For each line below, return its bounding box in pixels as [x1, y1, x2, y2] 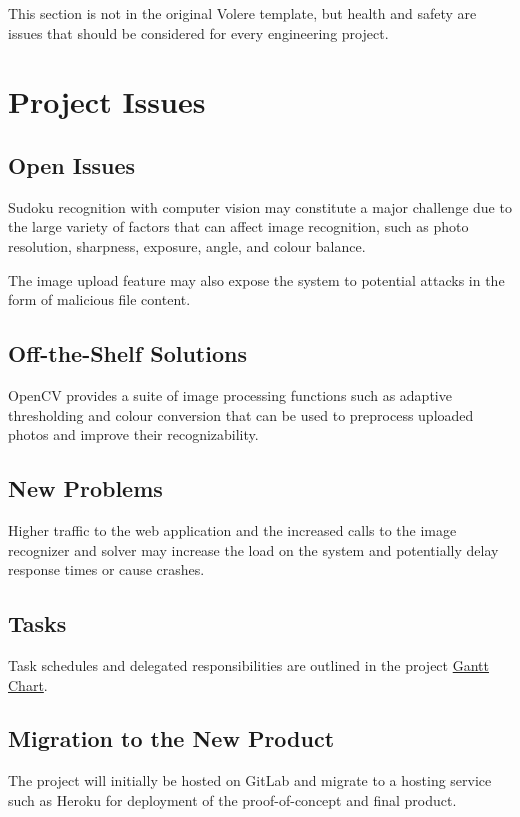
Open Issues [8, 149, 136, 180]
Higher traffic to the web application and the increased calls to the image [8, 519, 457, 540]
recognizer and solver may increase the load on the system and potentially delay [8, 539, 499, 560]
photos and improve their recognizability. [8, 424, 259, 445]
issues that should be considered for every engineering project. [8, 22, 389, 43]
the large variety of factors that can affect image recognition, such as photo [8, 216, 469, 237]
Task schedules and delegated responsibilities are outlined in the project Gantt [8, 654, 489, 675]
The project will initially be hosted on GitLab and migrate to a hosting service [8, 770, 492, 791]
